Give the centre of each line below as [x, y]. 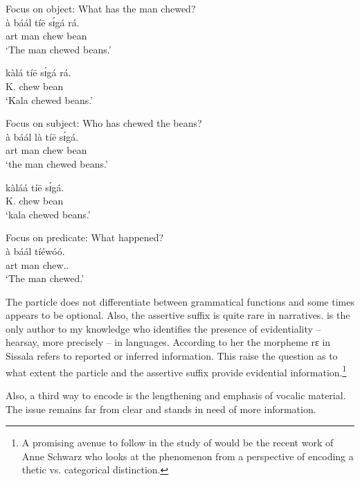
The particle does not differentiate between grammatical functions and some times [180, 301]
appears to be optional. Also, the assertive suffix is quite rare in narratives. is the [178, 315]
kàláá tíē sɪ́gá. [35, 187]
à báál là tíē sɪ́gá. [42, 136]
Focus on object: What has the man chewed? [101, 8]
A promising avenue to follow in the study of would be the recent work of [178, 443]
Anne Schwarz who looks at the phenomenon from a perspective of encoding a [188, 456]
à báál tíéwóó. [35, 251]
